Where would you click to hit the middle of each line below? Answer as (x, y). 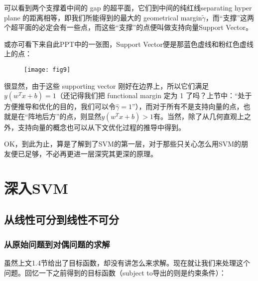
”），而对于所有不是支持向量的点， (188, 106)
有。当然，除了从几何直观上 (198, 116)
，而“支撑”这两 (230, 17)
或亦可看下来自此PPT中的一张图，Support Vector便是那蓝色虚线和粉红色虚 (126, 44)
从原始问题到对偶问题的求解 (57, 244)
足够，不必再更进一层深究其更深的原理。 (91, 153)
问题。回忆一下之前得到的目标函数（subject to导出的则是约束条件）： (115, 272)
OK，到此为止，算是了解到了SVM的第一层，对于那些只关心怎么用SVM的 (123, 144)
